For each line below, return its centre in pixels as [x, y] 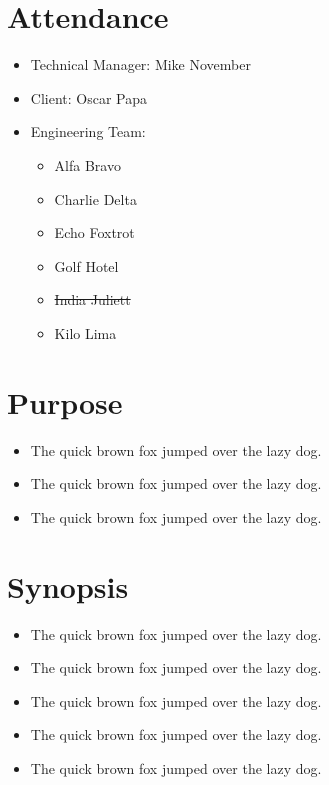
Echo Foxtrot [94, 232]
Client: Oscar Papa [88, 97]
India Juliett [92, 299]
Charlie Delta [95, 198]
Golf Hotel [86, 265]
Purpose [65, 401]
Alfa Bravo [87, 164]
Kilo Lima [85, 332]
